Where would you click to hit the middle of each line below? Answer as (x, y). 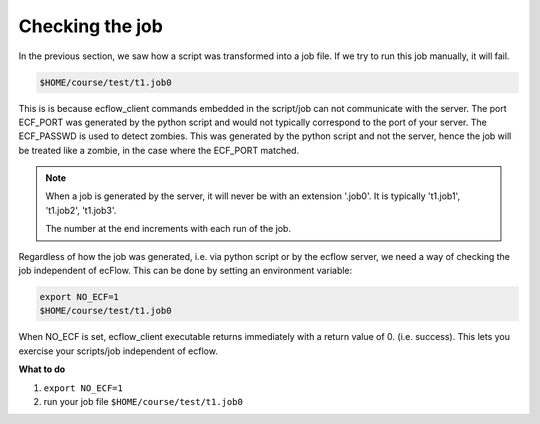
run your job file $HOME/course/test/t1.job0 (143, 401)
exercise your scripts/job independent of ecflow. (118, 351)
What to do (42, 369)
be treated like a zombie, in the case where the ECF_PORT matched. (159, 150)
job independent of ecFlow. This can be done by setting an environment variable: (185, 271)
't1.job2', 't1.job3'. (81, 210)
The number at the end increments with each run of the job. (168, 229)
